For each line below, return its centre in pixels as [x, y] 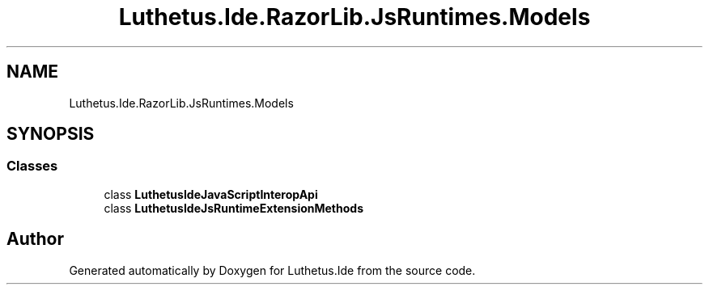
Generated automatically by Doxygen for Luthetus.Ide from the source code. [272, 270]
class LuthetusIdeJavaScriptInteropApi [211, 194]
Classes [32, 166]
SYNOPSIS [51, 134]
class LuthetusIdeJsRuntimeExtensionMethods [234, 208]
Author [35, 239]
